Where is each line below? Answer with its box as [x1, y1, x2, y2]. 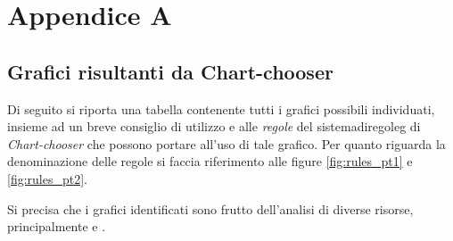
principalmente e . [7, 217, 106, 236]
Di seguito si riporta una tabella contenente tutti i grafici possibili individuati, [7, 99, 435, 118]
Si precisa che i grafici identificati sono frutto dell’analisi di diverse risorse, [7, 199, 414, 218]
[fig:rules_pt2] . [7, 169, 87, 187]
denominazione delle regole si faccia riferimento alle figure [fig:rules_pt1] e [7, 152, 413, 170]
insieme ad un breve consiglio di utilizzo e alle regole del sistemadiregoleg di [7, 117, 421, 136]
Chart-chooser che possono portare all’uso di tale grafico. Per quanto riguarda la [7, 134, 446, 153]
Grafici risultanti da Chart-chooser [7, 57, 334, 85]
